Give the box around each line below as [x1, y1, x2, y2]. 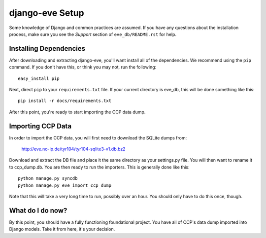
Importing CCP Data [9, 122, 71, 130]
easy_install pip [18, 75, 60, 81]
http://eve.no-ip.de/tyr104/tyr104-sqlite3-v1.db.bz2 [21, 146, 126, 152]
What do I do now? [9, 206, 67, 214]
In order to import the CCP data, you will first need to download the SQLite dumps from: [9, 135, 187, 140]
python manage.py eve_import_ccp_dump [18, 182, 112, 188]
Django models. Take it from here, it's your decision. [9, 226, 115, 232]
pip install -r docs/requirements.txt [18, 98, 112, 103]
